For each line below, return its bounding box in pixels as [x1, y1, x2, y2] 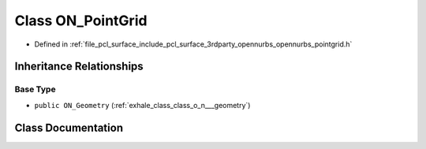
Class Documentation [14, 121, 124, 134]
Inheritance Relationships [14, 60, 144, 73]
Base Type [14, 84, 56, 95]
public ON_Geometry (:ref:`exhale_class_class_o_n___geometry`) [34, 100, 251, 110]
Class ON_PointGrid [14, 12, 148, 29]
